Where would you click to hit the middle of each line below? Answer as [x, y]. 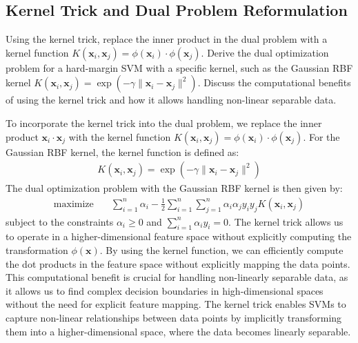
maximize [73, 204]
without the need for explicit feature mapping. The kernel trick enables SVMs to [176, 304]
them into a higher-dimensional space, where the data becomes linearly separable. [178, 331]
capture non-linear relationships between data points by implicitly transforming [174, 317]
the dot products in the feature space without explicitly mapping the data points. [178, 263]
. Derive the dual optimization [265, 52]
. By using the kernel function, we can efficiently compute [221, 250]
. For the [321, 136]
